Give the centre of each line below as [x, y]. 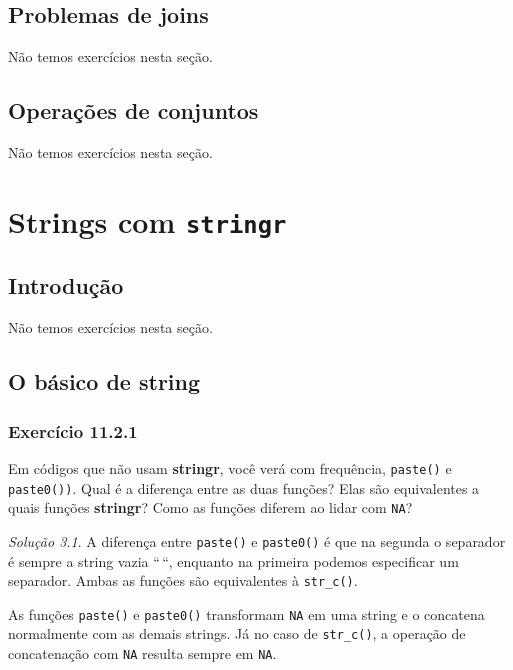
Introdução [66, 285]
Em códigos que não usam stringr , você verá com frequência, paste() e [230, 467]
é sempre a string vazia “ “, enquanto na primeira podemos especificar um [233, 560]
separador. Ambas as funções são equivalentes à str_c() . [183, 580]
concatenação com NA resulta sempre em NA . [142, 653]
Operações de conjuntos [133, 110]
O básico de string [104, 381]
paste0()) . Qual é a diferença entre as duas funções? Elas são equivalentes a [244, 487]
